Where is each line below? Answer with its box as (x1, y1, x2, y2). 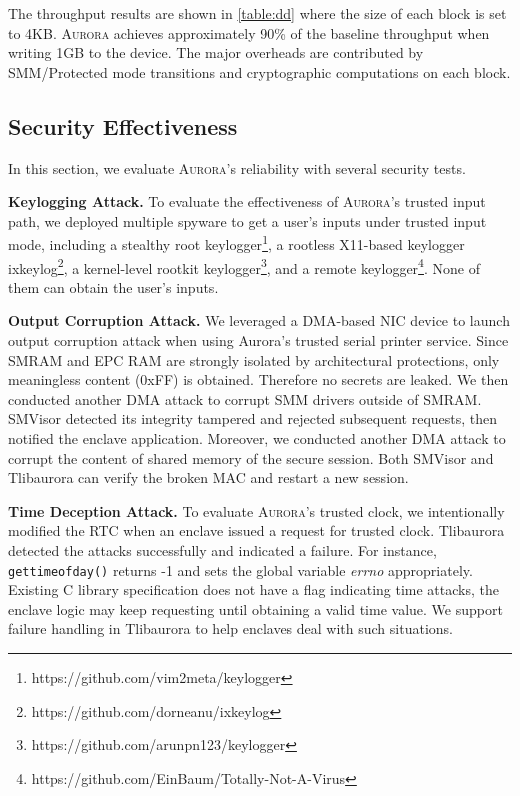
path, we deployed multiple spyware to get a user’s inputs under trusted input (8, 210, 487, 231)
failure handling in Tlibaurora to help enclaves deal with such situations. (8, 618, 453, 639)
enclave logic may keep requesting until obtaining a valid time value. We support (8, 598, 503, 619)
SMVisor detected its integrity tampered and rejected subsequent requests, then (8, 408, 498, 429)
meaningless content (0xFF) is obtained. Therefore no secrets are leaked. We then (8, 369, 509, 390)
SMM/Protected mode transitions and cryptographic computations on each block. (8, 61, 511, 82)
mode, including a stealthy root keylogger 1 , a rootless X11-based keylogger (8, 231, 465, 255)
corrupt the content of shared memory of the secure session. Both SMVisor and (8, 447, 494, 468)
